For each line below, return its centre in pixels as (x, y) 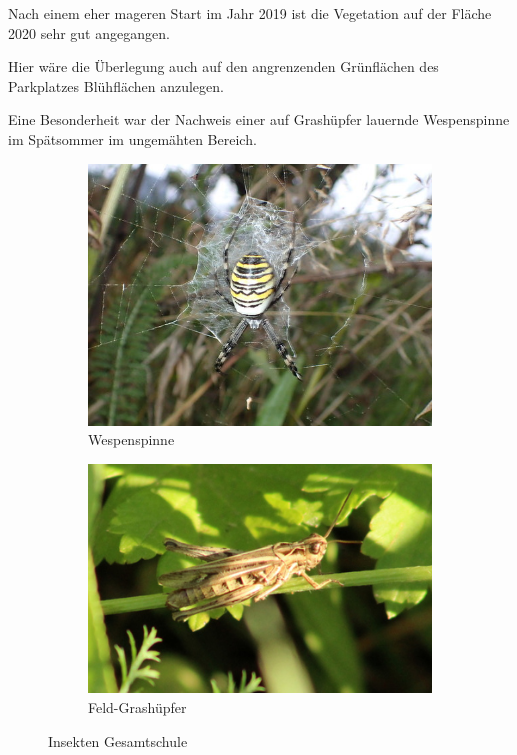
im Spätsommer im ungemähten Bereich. (132, 138)
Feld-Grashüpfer (137, 706)
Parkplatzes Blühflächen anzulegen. (116, 85)
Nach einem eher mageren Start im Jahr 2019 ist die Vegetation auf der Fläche (250, 13)
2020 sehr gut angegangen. (89, 32)
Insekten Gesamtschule (118, 740)
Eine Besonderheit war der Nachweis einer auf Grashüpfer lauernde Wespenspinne (259, 119)
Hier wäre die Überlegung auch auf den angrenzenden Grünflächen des (223, 66)
